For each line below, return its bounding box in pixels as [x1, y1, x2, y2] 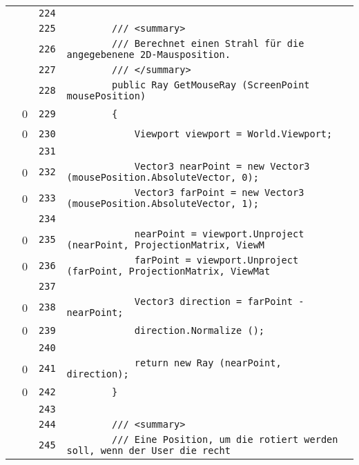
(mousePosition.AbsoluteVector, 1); [66, 198, 259, 209]
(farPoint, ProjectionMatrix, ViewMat [66, 266, 271, 277]
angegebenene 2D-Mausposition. [66, 49, 231, 60]
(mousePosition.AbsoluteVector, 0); [66, 172, 259, 183]
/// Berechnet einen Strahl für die [112, 38, 304, 49]
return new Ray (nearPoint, [134, 357, 282, 368]
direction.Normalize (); [134, 324, 265, 336]
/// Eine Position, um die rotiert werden [112, 434, 338, 445]
